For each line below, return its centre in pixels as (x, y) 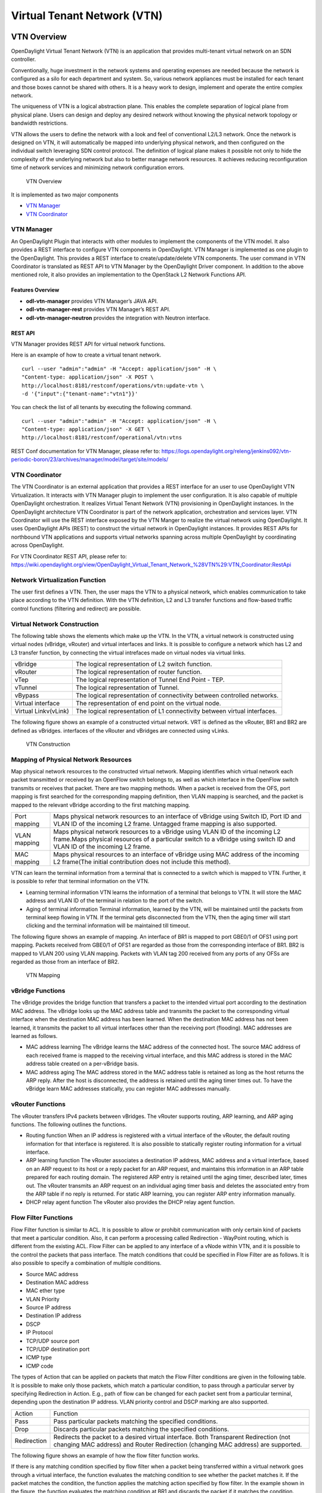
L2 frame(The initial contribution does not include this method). (142, 862)
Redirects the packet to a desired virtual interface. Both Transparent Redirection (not (172, 1437)
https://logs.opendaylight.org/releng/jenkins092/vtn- (226, 451)
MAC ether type (45, 1291)
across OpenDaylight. (38, 545)
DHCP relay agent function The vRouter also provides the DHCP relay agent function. (131, 1202)
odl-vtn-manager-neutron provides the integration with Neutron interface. (118, 318)
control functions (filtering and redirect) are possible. (76, 609)
